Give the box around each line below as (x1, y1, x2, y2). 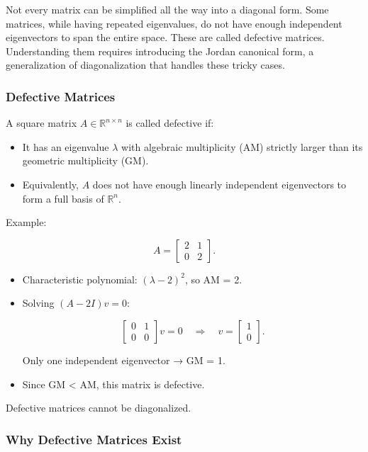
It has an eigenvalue (22, 139, 109, 154)
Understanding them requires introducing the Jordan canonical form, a (6, 43, 314, 58)
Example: (6, 215, 47, 230)
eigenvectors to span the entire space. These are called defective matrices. (6, 30, 325, 45)
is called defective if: (126, 115, 214, 130)
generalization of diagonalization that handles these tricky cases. (6, 57, 285, 72)
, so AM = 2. (184, 271, 242, 286)
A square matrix (6, 115, 77, 130)
